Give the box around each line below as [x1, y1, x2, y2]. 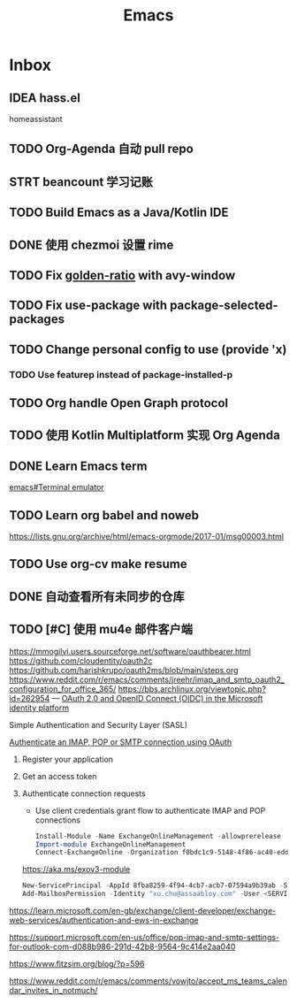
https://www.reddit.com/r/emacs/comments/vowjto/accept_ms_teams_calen [9, 976, 287, 986]
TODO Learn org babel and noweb [9, 508, 200, 523]
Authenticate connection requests [21, 788, 146, 799]
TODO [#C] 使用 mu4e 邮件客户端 [9, 622, 193, 637]
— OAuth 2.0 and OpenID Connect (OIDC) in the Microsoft [51, 693, 263, 703]
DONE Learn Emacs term [9, 458, 148, 473]
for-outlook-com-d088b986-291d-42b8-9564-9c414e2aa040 [9, 941, 236, 952]
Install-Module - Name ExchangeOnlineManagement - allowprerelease [34, 832, 281, 840]
